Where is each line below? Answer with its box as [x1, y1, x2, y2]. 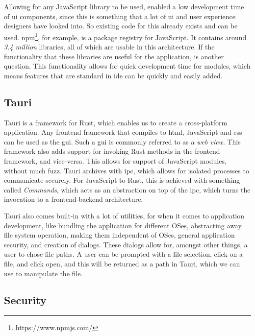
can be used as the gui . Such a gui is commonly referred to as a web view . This [4, 136, 241, 146]
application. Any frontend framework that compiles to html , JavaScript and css [4, 127, 242, 137]
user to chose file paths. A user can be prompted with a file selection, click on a [4, 249, 243, 259]
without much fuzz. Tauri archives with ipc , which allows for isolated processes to [4, 165, 249, 175]
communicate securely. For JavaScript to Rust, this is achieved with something [4, 175, 240, 185]
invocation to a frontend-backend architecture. [4, 194, 143, 204]
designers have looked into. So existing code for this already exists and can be [4, 21, 238, 31]
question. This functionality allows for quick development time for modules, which [4, 61, 251, 71]
